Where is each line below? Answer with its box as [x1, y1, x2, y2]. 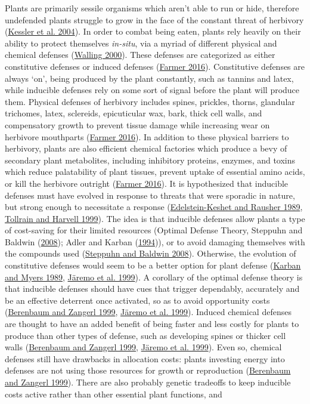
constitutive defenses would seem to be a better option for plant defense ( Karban [5, 259, 301, 272]
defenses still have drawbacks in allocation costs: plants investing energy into [5, 352, 285, 365]
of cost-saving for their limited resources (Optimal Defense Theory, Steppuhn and [5, 224, 303, 236]
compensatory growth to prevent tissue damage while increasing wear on [5, 118, 270, 131]
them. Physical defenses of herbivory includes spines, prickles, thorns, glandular [5, 95, 295, 107]
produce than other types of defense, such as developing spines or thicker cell [5, 329, 286, 341]
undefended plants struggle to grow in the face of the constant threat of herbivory [5, 13, 304, 26]
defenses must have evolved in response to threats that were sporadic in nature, [5, 189, 295, 201]
